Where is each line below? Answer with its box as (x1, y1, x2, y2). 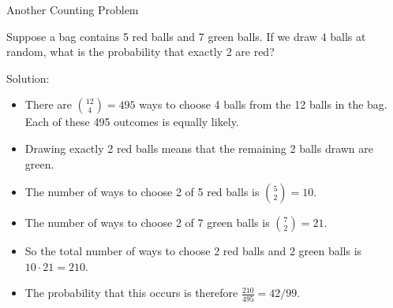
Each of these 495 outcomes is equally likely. (24, 113, 239, 130)
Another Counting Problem (6, 2, 139, 17)
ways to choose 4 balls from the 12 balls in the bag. (139, 96, 387, 113)
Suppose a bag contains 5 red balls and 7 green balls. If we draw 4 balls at (6, 28, 366, 44)
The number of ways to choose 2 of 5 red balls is (24, 184, 260, 200)
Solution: (6, 69, 50, 86)
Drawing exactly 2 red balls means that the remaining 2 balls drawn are (24, 139, 374, 156)
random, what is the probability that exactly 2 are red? (6, 43, 275, 60)
